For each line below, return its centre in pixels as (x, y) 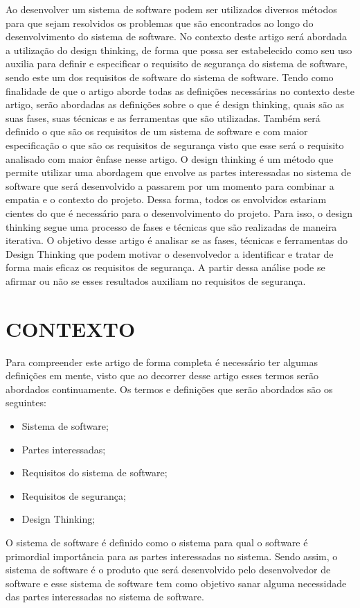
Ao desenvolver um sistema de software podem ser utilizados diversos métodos (171, 9)
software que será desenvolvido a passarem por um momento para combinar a (170, 185)
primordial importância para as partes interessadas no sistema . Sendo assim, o (172, 556)
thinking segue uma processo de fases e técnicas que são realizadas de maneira (171, 226)
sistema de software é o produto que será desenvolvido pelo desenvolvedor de (168, 570)
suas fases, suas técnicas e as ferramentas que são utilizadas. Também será (163, 118)
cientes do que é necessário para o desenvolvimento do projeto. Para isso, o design (179, 212)
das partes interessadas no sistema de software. (105, 597)
